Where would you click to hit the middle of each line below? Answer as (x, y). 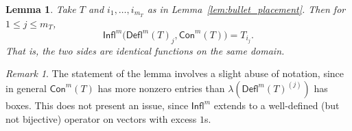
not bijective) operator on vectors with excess (101, 118)
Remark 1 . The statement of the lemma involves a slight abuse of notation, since (175, 73)
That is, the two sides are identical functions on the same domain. (145, 50)
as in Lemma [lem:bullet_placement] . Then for (246, 9)
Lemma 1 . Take (41, 9)
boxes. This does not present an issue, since (97, 105)
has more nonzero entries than (161, 88)
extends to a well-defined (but (277, 105)
